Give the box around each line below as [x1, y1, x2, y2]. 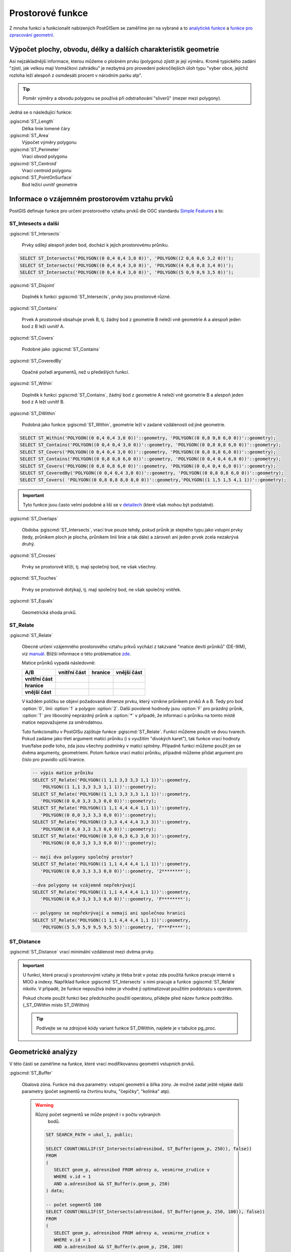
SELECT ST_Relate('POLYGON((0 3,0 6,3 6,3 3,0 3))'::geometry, [32, 833, 191, 839]
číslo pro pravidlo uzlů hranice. [22, 757, 86, 763]
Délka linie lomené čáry [22, 125, 70, 131]
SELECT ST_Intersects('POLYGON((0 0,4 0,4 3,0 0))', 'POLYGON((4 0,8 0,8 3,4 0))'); [20, 262, 234, 268]
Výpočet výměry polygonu [22, 139, 77, 145]
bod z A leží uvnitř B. [22, 399, 65, 405]
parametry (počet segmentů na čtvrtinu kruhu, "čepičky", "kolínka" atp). [22, 1088, 170, 1094]
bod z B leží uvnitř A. [22, 324, 65, 330]
